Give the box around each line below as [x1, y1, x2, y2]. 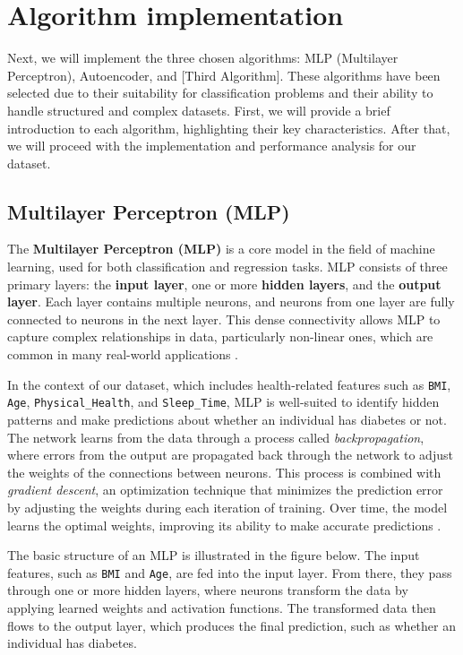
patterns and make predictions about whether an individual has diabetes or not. [7, 409, 447, 428]
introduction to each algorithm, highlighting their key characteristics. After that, [7, 118, 450, 137]
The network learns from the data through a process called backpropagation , [7, 427, 424, 446]
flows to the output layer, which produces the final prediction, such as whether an [7, 616, 456, 634]
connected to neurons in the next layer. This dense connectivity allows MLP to [7, 309, 441, 328]
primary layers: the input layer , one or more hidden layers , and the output [7, 274, 442, 293]
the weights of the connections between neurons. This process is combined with [7, 462, 442, 481]
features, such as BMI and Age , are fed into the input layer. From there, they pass [7, 563, 452, 582]
